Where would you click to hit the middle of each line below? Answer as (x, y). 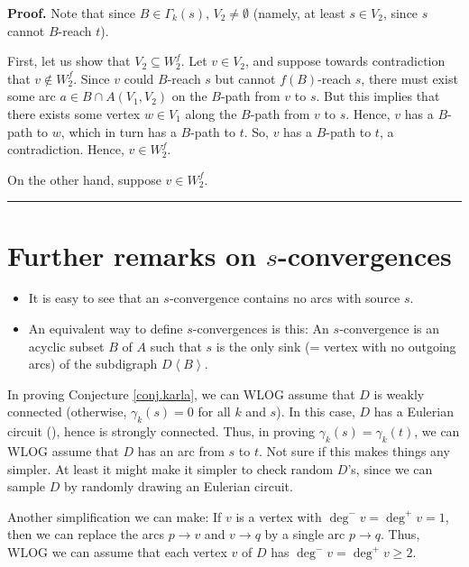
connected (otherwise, (67, 412)
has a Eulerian (414, 412)
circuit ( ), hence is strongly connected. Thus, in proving (161, 431)
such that (176, 346)
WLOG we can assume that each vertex (117, 552)
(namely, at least (299, 13)
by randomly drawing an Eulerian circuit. (178, 486)
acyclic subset (66, 346)
